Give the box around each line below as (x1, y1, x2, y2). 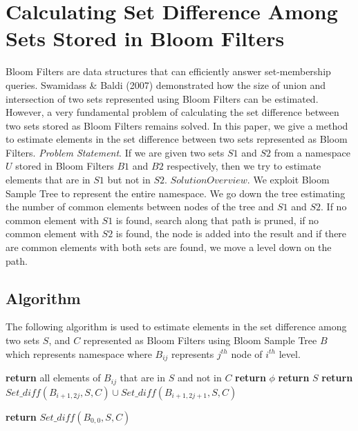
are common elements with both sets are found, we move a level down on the (6, 240, 332, 254)
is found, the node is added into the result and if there (115, 226, 347, 241)
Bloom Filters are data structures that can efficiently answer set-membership (6, 64, 331, 79)
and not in (177, 370, 222, 385)
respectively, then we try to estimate (167, 159, 321, 173)
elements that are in (6, 172, 91, 187)
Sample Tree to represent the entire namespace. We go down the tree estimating (6, 186, 346, 200)
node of (231, 346, 263, 361)
